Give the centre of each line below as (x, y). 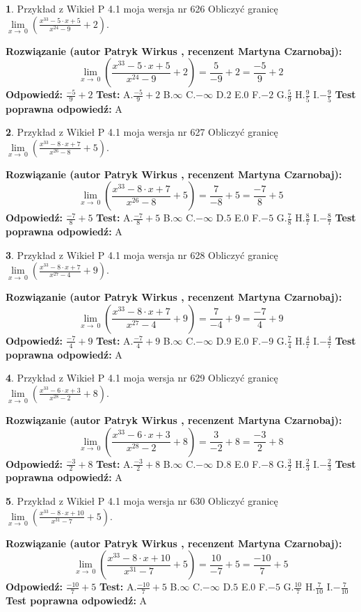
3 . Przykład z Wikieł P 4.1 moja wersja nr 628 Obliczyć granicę (142, 254)
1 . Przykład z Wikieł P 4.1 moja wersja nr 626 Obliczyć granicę (142, 8)
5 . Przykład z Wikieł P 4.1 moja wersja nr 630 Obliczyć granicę (142, 500)
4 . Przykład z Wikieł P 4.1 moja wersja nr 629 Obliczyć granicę (142, 378)
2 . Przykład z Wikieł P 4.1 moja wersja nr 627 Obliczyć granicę (142, 132)
